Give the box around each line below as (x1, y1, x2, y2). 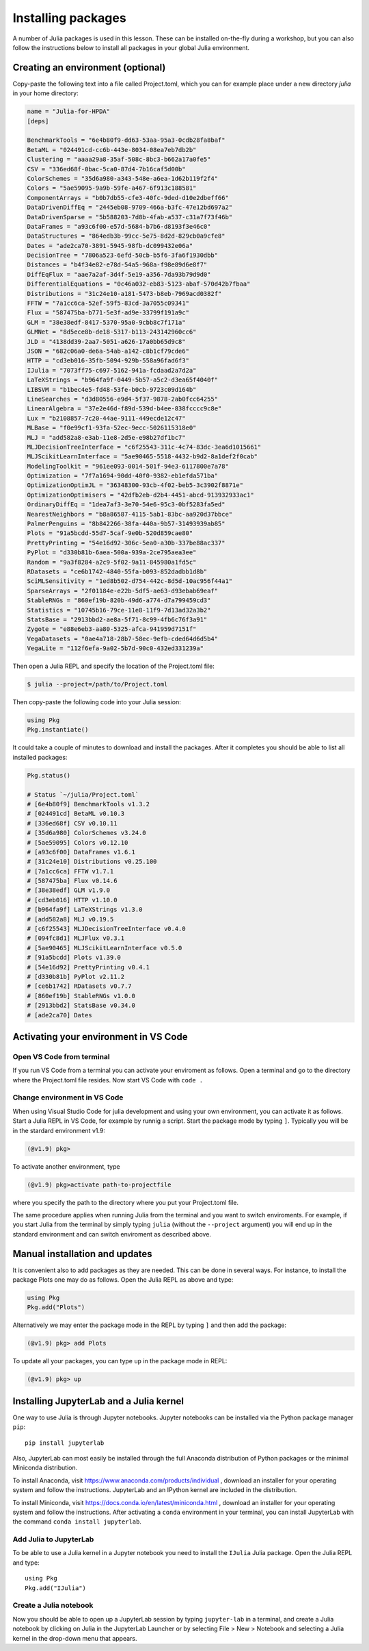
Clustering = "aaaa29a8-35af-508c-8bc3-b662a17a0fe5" (27, 156, 211, 164)
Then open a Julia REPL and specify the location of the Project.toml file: (12, 662, 215, 671)
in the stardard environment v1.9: (12, 1126, 106, 1134)
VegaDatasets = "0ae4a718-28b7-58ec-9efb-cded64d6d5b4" (27, 634, 219, 643)
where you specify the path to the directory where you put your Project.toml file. (12, 1198, 239, 1206)
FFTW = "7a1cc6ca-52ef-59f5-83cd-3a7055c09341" (27, 299, 189, 308)
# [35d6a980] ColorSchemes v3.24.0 (27, 829, 146, 837)
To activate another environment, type (12, 1162, 120, 1171)
